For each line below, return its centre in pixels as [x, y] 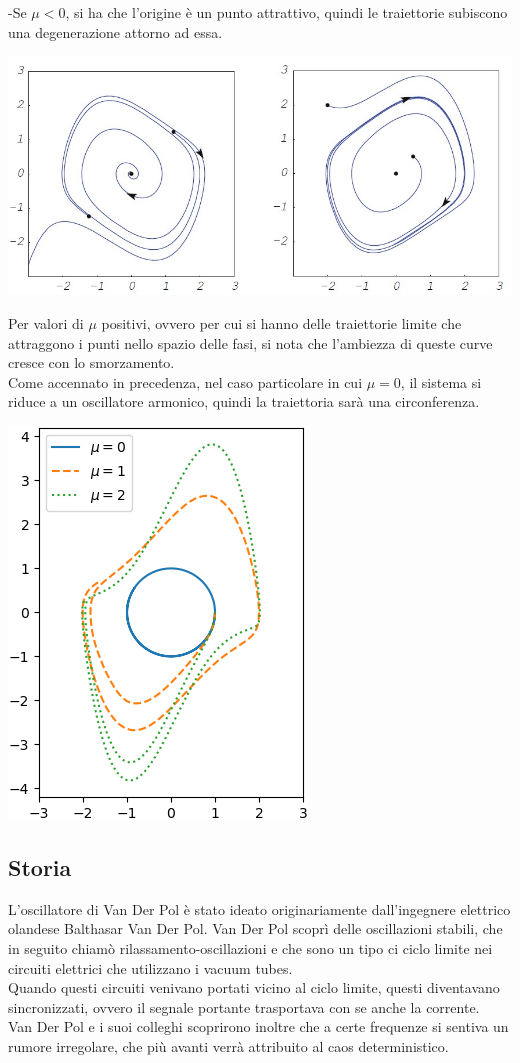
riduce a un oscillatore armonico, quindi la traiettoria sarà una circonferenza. [244, 401]
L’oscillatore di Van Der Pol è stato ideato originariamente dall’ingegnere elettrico [259, 908]
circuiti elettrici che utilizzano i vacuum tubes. [150, 967]
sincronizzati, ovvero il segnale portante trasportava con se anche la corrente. [244, 1006]
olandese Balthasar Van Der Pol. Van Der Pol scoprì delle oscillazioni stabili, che [255, 928]
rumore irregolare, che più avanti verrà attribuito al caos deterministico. [228, 1045]
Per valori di [46, 323]
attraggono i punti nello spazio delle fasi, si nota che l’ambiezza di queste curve [250, 342]
